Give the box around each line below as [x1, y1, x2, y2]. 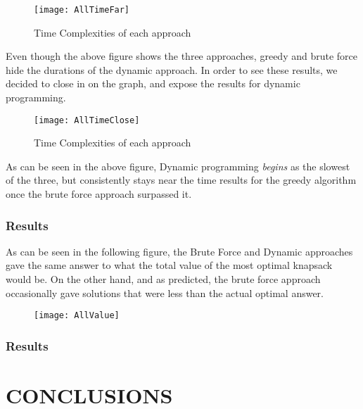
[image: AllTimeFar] [34, 5, 130, 15]
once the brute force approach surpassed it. [6, 187, 192, 201]
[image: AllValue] [34, 310, 120, 321]
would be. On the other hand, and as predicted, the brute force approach [6, 272, 321, 287]
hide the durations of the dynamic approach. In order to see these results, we [6, 62, 338, 77]
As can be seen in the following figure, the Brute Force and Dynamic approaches [6, 244, 353, 258]
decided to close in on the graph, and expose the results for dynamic [6, 76, 300, 91]
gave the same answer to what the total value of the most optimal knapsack [6, 258, 333, 272]
